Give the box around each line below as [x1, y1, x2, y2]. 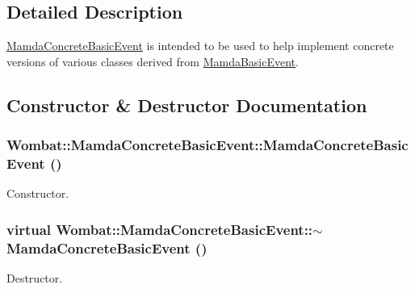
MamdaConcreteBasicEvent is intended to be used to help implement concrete [6, 37, 394, 54]
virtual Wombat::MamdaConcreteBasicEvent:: [6, 219, 313, 239]
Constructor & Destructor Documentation [6, 92, 367, 117]
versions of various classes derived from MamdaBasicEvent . [6, 52, 299, 69]
